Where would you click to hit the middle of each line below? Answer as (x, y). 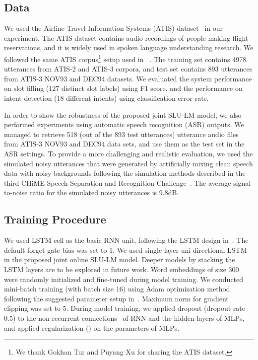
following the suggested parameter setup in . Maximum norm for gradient (116, 298)
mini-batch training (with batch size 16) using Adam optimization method (117, 289)
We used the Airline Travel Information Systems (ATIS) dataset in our (114, 28)
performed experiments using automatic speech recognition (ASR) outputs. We (124, 124)
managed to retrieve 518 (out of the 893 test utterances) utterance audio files (121, 134)
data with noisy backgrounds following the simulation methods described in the (125, 173)
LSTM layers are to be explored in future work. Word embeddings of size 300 (122, 269)
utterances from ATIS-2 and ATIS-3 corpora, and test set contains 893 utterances (128, 69)
